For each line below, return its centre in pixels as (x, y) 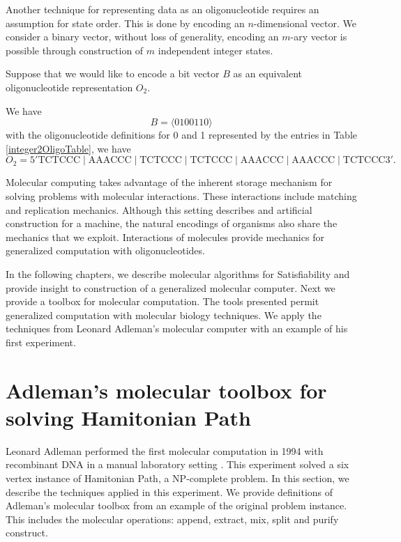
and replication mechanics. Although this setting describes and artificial (159, 209)
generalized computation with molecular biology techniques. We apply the (164, 315)
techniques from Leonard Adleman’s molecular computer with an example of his (177, 328)
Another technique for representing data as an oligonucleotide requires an (162, 9)
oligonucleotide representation (69, 87)
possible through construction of (75, 50)
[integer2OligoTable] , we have (68, 148)
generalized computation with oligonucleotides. (105, 250)
